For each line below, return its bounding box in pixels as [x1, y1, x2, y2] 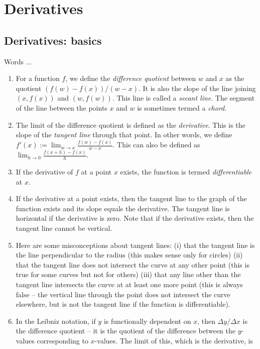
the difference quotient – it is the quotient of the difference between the [16, 325, 236, 336]
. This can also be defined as [112, 139, 200, 150]
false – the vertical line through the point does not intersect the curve [16, 289, 230, 299]
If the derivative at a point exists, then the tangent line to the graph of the [16, 193, 247, 204]
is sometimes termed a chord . [137, 102, 227, 113]
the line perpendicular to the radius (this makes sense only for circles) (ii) [16, 249, 243, 260]
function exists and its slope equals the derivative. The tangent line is [16, 203, 230, 213]
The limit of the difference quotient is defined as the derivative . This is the [16, 119, 245, 130]
